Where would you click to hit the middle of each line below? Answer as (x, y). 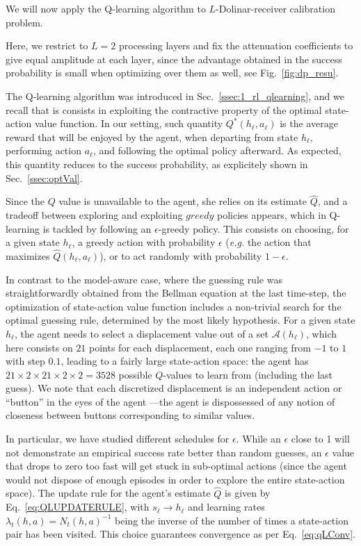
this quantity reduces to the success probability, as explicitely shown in (157, 164)
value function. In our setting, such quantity (129, 123)
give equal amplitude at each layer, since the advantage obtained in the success (174, 59)
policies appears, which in (272, 214)
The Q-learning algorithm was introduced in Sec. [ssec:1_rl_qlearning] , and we (175, 96)
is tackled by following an (97, 228)
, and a (332, 201)
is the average (309, 123)
